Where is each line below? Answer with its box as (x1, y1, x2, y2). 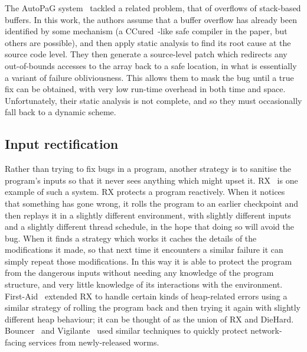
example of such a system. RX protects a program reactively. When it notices (5, 185, 285, 198)
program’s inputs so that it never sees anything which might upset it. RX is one (5, 174, 298, 186)
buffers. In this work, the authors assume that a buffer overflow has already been (5, 13, 297, 25)
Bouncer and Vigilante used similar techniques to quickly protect (5, 324, 248, 337)
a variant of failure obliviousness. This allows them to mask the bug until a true (5, 71, 294, 83)
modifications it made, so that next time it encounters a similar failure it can (5, 243, 283, 256)
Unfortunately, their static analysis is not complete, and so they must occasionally (5, 94, 302, 106)
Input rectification (5, 135, 119, 153)
